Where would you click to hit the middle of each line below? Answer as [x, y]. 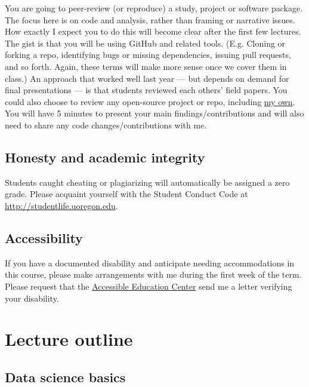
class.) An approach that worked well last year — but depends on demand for [147, 78]
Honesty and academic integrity [105, 157]
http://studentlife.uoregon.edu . [61, 205]
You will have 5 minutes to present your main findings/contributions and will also [154, 113]
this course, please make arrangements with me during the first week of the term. [153, 274]
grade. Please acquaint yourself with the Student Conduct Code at [126, 194]
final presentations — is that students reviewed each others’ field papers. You [146, 90]
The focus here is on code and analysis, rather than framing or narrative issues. [150, 19]
